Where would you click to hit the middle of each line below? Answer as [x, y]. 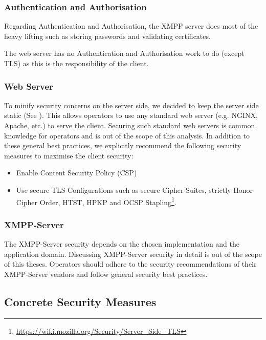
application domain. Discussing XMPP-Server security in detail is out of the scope [133, 254]
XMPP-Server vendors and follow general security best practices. [106, 274]
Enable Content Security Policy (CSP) [76, 173]
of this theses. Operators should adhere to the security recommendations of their [130, 264]
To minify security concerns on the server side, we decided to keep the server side [131, 105]
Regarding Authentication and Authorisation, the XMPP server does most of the [131, 26]
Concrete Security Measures [80, 301]
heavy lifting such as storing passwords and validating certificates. [107, 36]
